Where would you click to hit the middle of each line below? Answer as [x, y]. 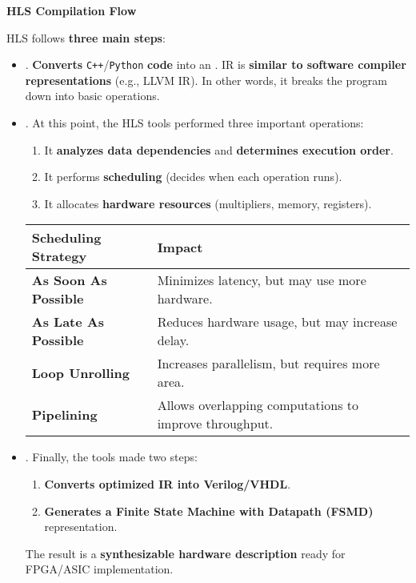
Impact [180, 247]
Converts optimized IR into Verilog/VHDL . [168, 484]
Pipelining [64, 414]
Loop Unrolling [81, 372]
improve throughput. [215, 424]
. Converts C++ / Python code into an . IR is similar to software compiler [216, 64]
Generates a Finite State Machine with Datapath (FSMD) [209, 511]
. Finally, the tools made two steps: [111, 457]
